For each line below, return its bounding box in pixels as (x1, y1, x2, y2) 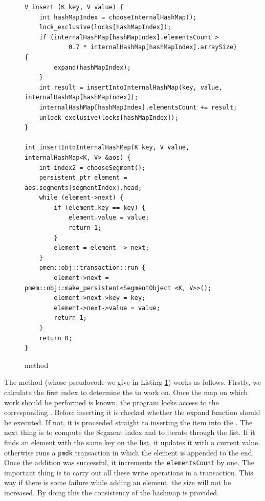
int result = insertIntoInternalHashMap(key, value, (39, 83, 223, 91)
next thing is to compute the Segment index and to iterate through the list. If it (4, 427, 255, 438)
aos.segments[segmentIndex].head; (25, 184, 142, 191)
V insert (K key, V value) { (25, 4, 124, 11)
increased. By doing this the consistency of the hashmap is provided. (4, 487, 219, 498)
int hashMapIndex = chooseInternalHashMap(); (39, 13, 197, 21)
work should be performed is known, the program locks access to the (4, 397, 219, 407)
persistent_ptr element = (39, 174, 127, 182)
